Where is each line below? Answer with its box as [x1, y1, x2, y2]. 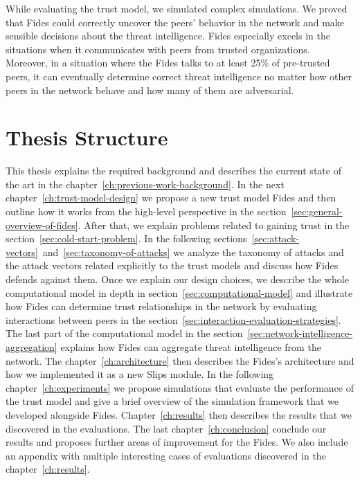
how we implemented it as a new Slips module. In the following [6, 367, 274, 381]
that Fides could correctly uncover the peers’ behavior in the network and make [6, 15, 345, 29]
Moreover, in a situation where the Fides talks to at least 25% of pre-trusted [6, 55, 330, 70]
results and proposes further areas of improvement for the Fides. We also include [6, 435, 348, 449]
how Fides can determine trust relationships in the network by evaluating [6, 299, 317, 314]
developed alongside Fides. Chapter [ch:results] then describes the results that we [6, 407, 352, 421]
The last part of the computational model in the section [6, 326, 243, 341]
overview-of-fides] [6, 217, 78, 232]
